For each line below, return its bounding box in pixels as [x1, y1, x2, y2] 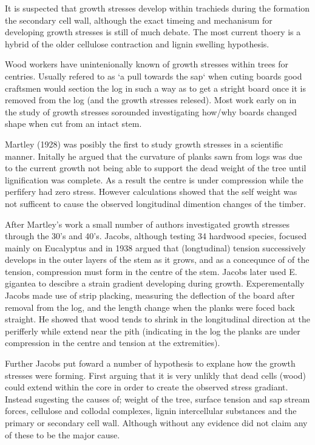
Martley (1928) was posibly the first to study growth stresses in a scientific [5, 137, 283, 150]
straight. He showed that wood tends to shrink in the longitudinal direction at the [5, 313, 310, 325]
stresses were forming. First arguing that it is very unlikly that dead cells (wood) [5, 369, 307, 381]
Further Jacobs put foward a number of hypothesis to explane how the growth [5, 357, 296, 370]
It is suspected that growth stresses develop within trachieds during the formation [5, 2, 310, 14]
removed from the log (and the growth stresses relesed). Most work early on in [5, 93, 297, 106]
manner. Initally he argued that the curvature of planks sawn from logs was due [5, 149, 302, 162]
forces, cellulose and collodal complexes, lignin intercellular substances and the [5, 404, 297, 417]
